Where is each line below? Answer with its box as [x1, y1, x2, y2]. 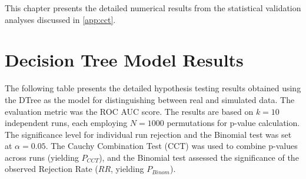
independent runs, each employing [5, 117, 128, 129]
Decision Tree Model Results [5, 48, 244, 72]
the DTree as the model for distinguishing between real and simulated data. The [5, 93, 295, 105]
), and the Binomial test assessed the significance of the [99, 151, 299, 163]
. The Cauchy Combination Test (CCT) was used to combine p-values [45, 140, 298, 152]
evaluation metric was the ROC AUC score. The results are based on [5, 105, 254, 117]
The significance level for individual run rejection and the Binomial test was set [5, 128, 292, 140]
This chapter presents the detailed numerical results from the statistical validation [5, 2, 301, 14]
